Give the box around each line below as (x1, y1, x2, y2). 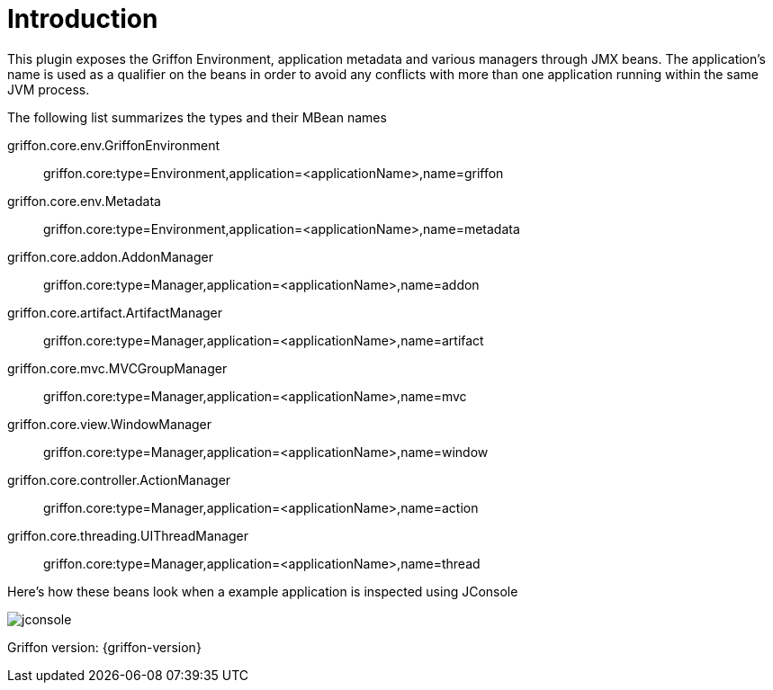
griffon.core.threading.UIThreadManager (7, 527, 248, 543)
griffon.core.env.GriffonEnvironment (7, 137, 220, 153)
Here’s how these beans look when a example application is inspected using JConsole (7, 583, 518, 599)
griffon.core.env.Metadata (7, 193, 161, 209)
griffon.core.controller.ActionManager (7, 471, 231, 488)
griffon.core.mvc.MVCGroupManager (7, 360, 228, 376)
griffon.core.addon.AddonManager (7, 248, 213, 264)
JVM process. (7, 81, 90, 97)
